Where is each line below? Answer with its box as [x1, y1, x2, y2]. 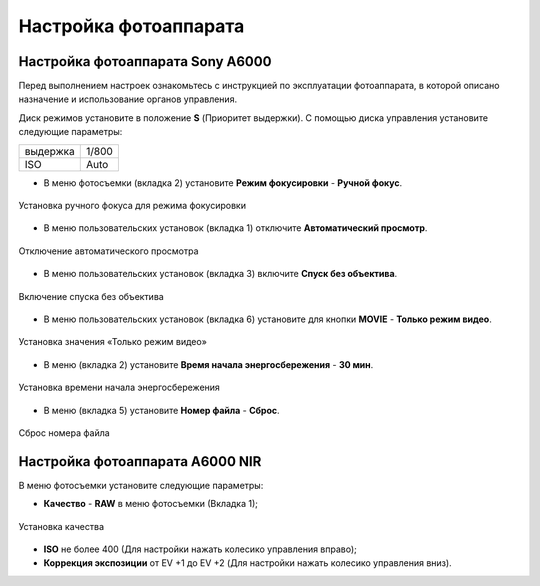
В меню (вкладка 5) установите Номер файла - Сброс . [43, 404, 280, 416]
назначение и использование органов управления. [18, 93, 238, 105]
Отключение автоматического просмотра [18, 245, 199, 257]
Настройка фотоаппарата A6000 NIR [18, 453, 262, 470]
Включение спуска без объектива [18, 290, 164, 302]
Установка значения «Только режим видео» [18, 336, 207, 348]
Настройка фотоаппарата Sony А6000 [18, 53, 272, 70]
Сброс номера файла [18, 426, 110, 439]
